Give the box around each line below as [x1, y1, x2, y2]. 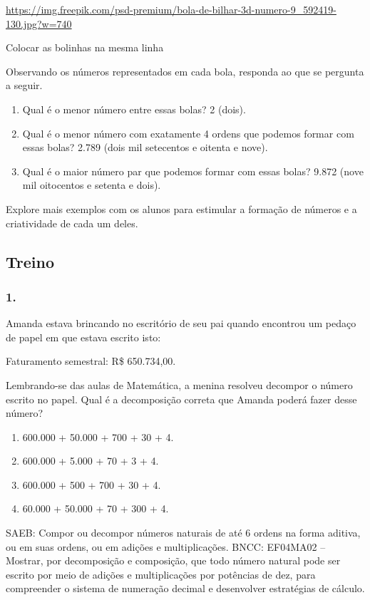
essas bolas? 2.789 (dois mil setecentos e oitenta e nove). [22, 140, 268, 155]
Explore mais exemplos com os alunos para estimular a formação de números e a [6, 201, 357, 216]
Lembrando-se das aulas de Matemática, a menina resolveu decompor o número [6, 377, 353, 392]
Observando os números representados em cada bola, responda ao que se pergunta [6, 63, 364, 78]
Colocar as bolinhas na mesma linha [6, 40, 164, 55]
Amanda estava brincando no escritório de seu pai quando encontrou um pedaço [6, 316, 356, 331]
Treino [6, 250, 54, 272]
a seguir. [6, 78, 43, 93]
